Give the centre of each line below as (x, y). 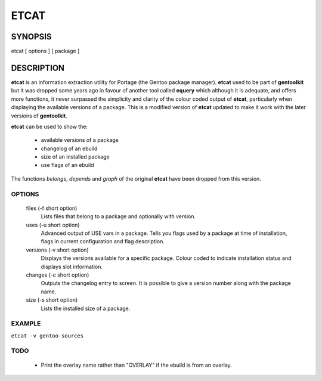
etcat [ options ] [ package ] (45, 51)
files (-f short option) (52, 208)
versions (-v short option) (57, 250)
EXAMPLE (26, 324)
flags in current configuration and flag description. (103, 241)
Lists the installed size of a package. (86, 308)
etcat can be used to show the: (49, 126)
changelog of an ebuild (69, 148)
